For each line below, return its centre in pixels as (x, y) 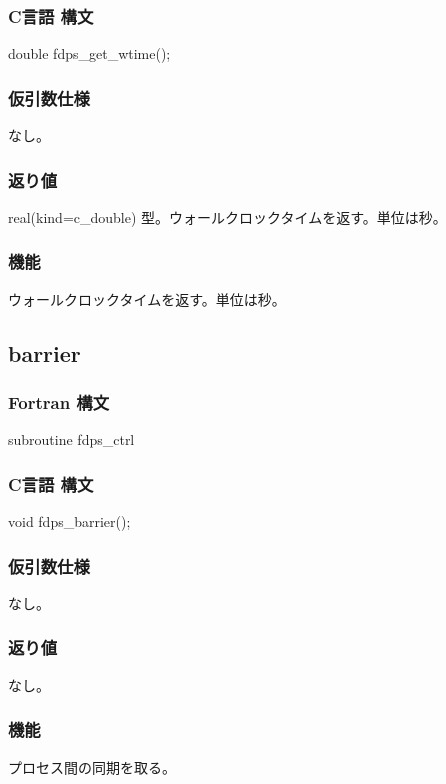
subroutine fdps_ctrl (71, 439)
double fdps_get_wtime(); (89, 53)
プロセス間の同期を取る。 (92, 766)
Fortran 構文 (59, 401)
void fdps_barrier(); (69, 521)
